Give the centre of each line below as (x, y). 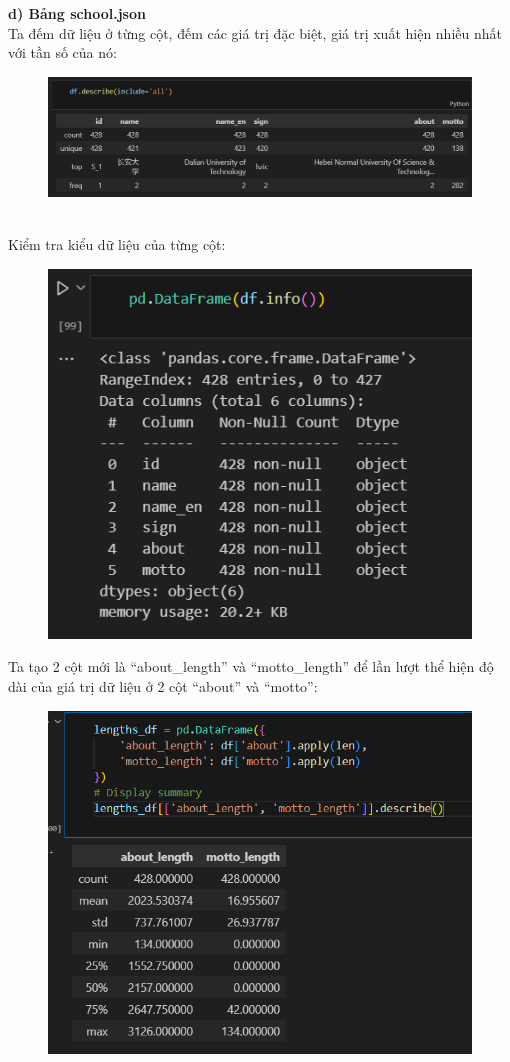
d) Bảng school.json (77, 13)
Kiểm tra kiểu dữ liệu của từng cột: (117, 244)
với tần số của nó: (62, 52)
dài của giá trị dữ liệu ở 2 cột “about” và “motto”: (163, 686)
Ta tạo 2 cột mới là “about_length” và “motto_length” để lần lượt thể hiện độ (251, 666)
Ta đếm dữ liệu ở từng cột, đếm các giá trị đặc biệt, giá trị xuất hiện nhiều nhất (255, 32)
